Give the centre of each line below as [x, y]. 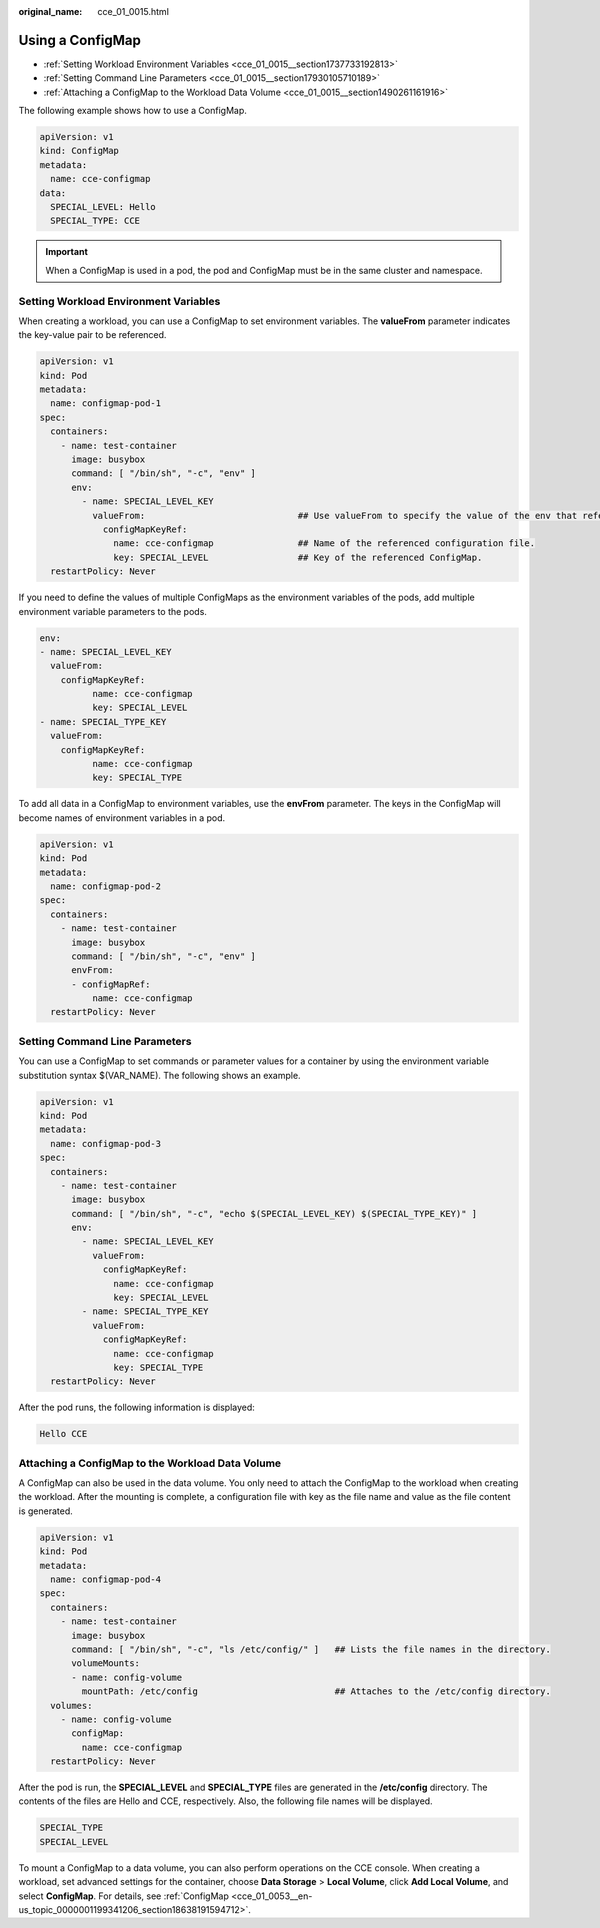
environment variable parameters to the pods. [112, 611]
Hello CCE [63, 1434]
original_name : [50, 11]
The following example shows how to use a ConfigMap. [132, 111]
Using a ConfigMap [80, 40]
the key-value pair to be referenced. [92, 335]
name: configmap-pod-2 [106, 886]
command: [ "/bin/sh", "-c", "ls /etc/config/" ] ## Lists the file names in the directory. [311, 1649]
